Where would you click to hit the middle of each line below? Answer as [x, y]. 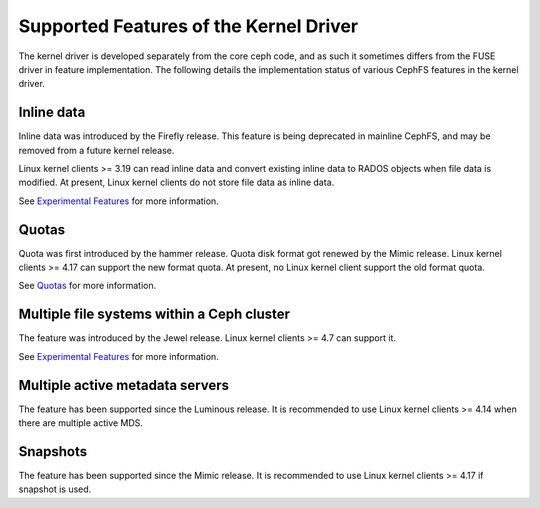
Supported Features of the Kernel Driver [188, 26]
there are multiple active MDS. [81, 423]
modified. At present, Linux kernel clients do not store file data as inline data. [176, 182]
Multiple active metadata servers [124, 385]
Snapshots [53, 451]
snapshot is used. [55, 489]
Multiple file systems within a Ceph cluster [154, 314]
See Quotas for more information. [87, 286]
